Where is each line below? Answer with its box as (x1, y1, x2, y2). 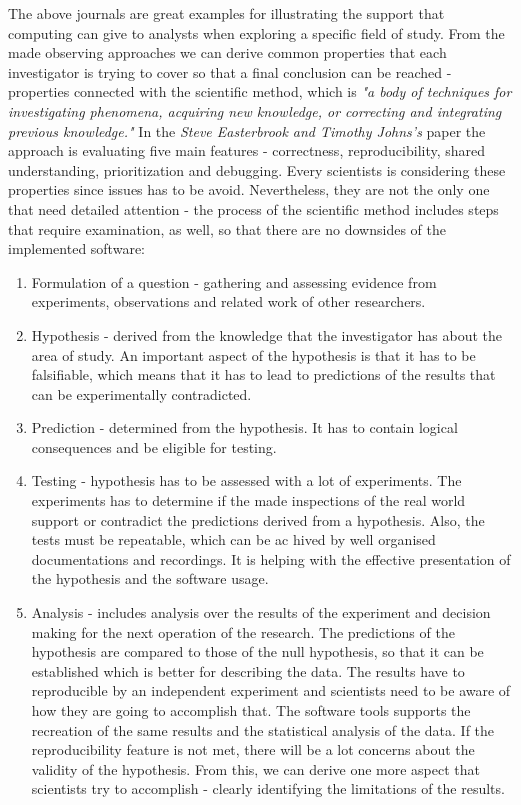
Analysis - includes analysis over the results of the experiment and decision (31, 602, 491, 623)
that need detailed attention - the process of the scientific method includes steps (8, 198, 499, 219)
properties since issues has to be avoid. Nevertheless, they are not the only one (8, 179, 490, 200)
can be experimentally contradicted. (31, 383, 252, 404)
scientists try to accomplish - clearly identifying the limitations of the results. (31, 778, 505, 799)
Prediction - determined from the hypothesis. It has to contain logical (31, 417, 458, 438)
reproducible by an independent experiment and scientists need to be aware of (31, 680, 511, 701)
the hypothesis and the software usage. (31, 568, 269, 589)
